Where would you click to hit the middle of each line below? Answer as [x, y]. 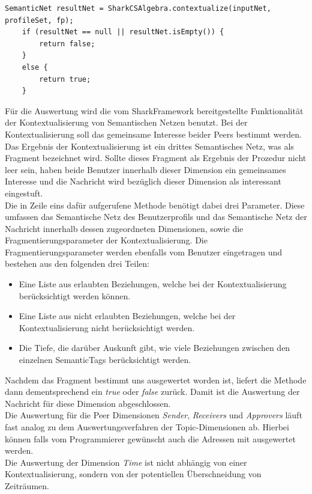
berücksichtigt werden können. [75, 295]
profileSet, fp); [39, 20]
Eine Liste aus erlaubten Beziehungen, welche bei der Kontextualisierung [153, 284]
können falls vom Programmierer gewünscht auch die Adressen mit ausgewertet [150, 438]
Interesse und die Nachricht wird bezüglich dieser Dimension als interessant [143, 181]
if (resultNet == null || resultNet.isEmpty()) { [123, 32]
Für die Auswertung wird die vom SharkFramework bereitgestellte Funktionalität [154, 110]
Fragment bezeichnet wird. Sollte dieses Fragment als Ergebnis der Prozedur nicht [156, 158]
